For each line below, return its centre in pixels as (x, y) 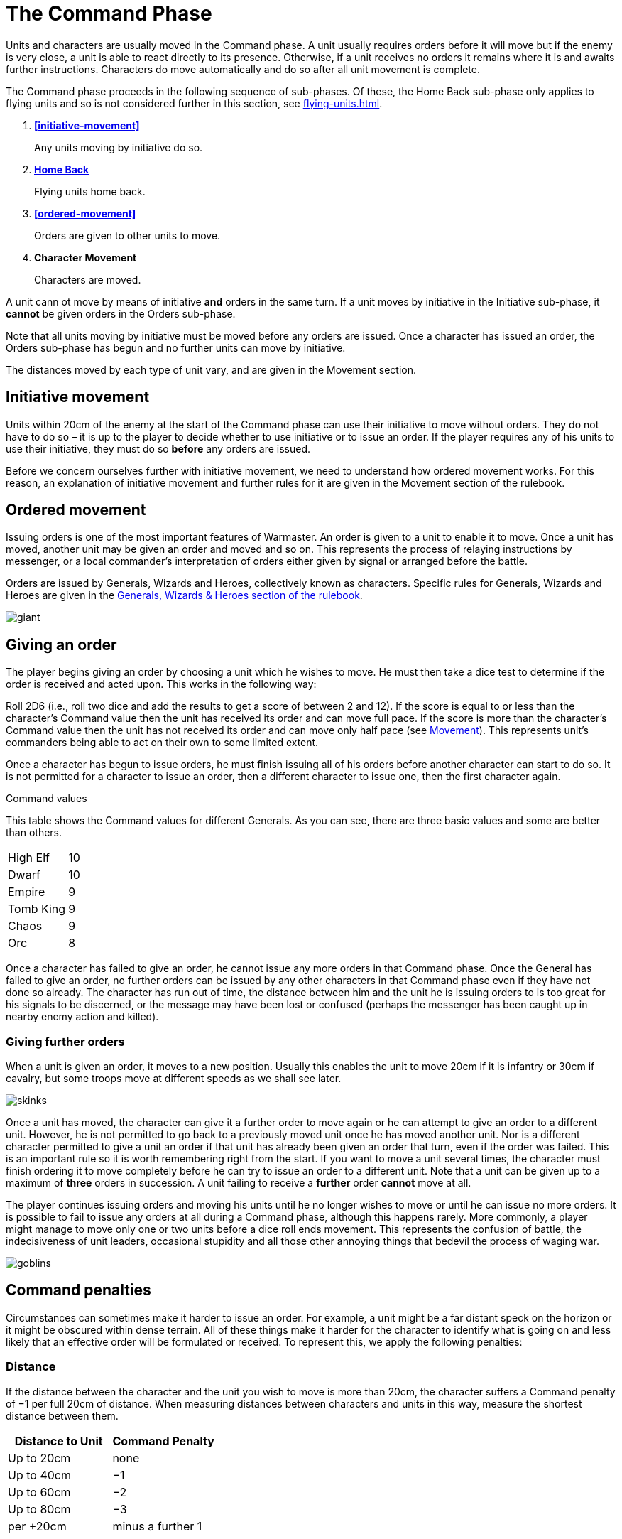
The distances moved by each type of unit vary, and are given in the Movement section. (211, 369)
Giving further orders (65, 1041)
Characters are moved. (88, 279)
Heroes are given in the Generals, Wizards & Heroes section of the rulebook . (184, 595)
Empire (27, 892)
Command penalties (78, 1290)
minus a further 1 (157, 1526)
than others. (34, 833)
